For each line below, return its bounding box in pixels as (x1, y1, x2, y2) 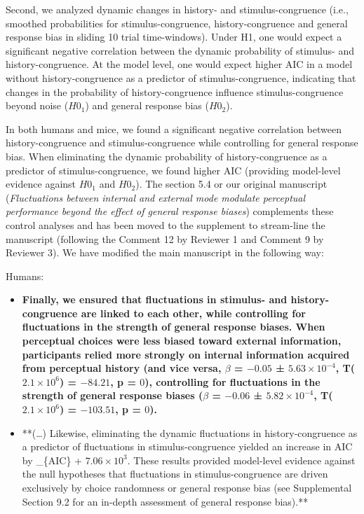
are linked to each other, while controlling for (81, 305, 306, 320)
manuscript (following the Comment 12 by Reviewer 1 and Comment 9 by (6, 231, 324, 246)
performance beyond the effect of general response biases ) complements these (6, 204, 334, 218)
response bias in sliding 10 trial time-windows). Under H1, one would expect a (6, 29, 342, 44)
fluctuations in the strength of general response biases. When (22, 319, 325, 334)
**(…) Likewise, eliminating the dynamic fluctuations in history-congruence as (22, 425, 358, 440)
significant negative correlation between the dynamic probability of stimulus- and (6, 43, 354, 57)
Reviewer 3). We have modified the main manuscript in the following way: (6, 245, 324, 260)
